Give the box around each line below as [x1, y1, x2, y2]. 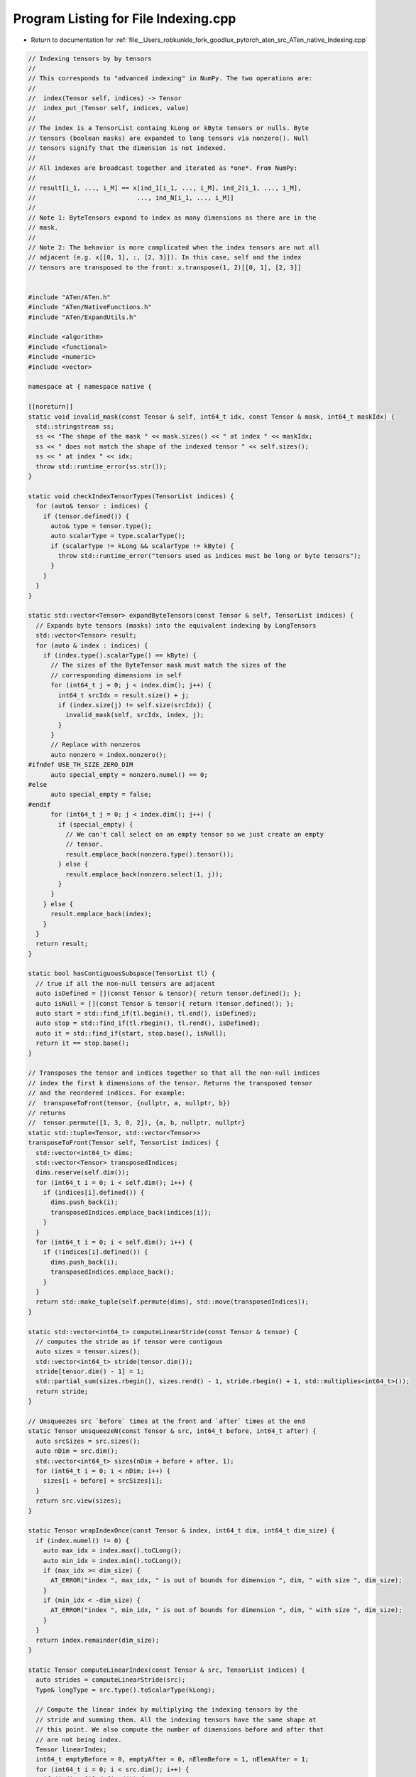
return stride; [35, 1387, 89, 1395]
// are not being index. [35, 1735, 122, 1744]
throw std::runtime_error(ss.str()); [35, 462, 167, 471]
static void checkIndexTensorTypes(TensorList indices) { [28, 492, 234, 500]
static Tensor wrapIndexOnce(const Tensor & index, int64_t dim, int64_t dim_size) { [28, 1527, 335, 1535]
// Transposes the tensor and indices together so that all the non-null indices [28, 1069, 321, 1077]
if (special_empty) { [58, 820, 133, 828]
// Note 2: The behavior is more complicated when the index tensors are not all [28, 243, 321, 252]
